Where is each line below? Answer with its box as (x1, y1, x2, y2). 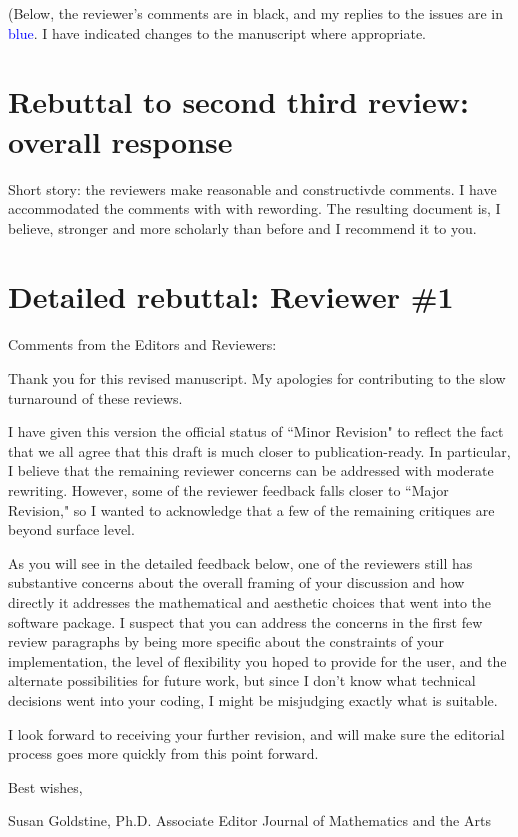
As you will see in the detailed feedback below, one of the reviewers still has (8, 552, 473, 573)
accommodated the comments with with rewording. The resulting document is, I (8, 198, 501, 219)
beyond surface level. (8, 519, 135, 540)
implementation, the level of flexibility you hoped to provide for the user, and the (8, 650, 507, 671)
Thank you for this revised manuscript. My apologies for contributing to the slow (8, 368, 506, 388)
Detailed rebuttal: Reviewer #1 (8, 276, 454, 317)
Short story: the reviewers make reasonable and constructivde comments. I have (8, 178, 497, 199)
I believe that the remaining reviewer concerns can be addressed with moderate (8, 460, 494, 481)
